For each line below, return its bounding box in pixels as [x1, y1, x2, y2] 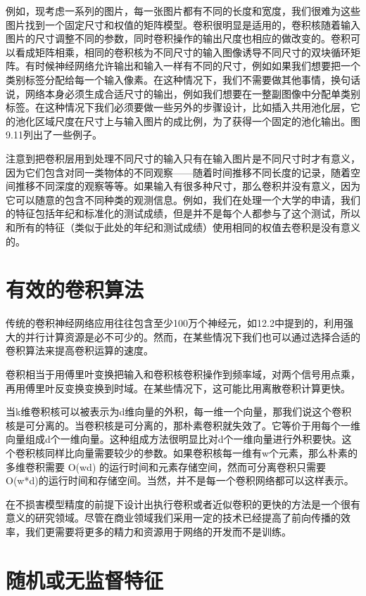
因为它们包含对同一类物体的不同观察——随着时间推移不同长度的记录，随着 [6, 164, 351, 179]
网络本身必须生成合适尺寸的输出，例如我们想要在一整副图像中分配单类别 [25, 86, 360, 101]
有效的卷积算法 [6, 275, 144, 304]
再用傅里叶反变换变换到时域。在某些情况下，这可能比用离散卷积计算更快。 [6, 380, 351, 395]
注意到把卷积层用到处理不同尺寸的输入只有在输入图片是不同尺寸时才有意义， [6, 150, 360, 165]
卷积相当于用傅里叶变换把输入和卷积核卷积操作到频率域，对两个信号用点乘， [6, 367, 360, 381]
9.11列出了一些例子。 [6, 127, 102, 142]
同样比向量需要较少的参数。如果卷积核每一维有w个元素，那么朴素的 [44, 445, 358, 460]
